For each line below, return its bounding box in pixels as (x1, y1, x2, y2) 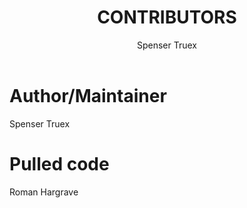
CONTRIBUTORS (97, 6, 237, 29)
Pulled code (9, 152, 110, 175)
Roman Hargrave (9, 186, 79, 198)
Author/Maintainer (9, 84, 167, 107)
